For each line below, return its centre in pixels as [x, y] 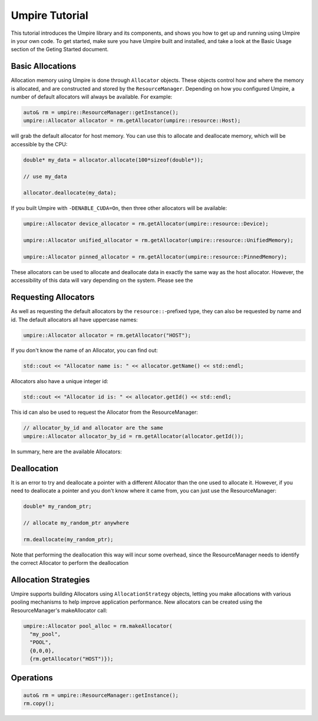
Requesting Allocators [53, 297]
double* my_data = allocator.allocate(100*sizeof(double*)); [113, 160]
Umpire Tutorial [49, 15]
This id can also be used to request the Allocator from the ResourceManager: [105, 412]
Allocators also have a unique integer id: [59, 381]
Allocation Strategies [51, 580]
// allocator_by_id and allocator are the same [93, 428]
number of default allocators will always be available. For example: [92, 97]
